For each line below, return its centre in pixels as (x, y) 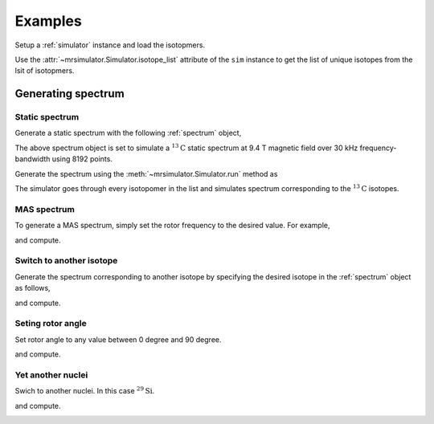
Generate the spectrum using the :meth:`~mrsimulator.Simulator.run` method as (146, 173)
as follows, (33, 288)
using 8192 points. (82, 159)
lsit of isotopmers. (45, 71)
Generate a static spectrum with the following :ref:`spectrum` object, (128, 133)
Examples (48, 21)
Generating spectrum (70, 94)
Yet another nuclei (51, 375)
